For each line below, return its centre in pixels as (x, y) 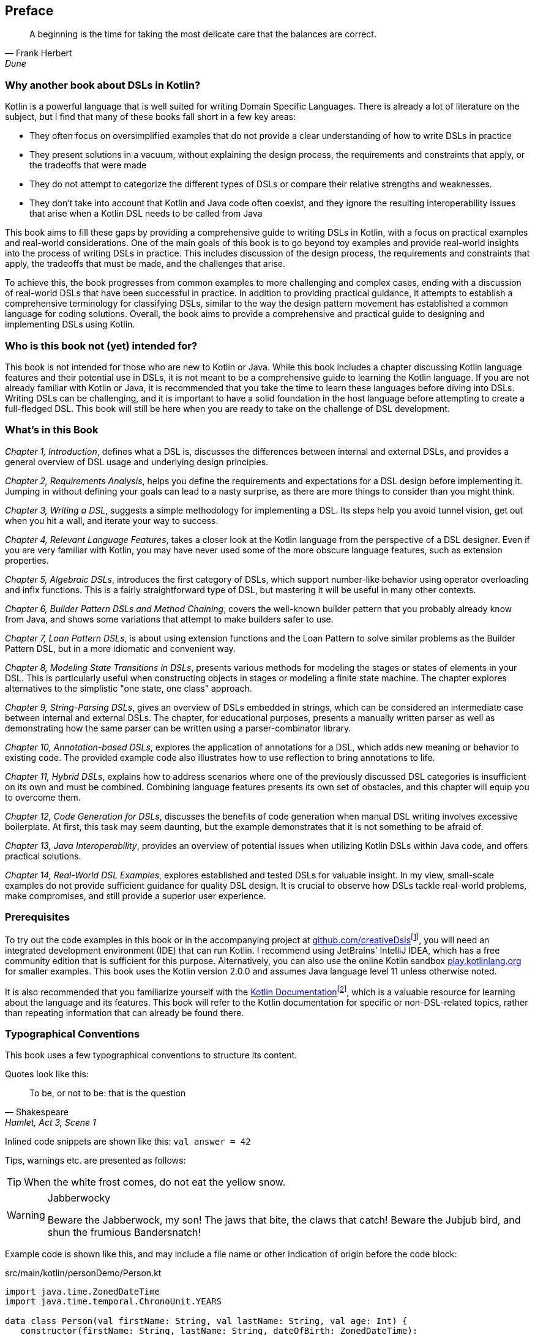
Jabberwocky (79, 1198)
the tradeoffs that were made (88, 165)
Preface (29, 11)
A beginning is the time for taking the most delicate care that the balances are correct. (203, 34)
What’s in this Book (52, 430)
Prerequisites (37, 917)
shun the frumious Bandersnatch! (124, 1232)
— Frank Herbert (39, 53)
